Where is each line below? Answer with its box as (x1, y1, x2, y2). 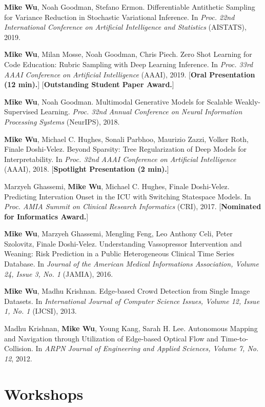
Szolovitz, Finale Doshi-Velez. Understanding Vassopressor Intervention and (4, 238, 242, 249)
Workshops (4, 383, 84, 404)
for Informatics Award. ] (4, 211, 89, 221)
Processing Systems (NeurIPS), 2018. (4, 116, 120, 127)
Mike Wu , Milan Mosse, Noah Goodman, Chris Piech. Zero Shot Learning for (4, 49, 252, 59)
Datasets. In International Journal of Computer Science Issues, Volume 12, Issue (4, 295, 260, 306)
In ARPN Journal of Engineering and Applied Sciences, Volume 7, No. (35, 343, 259, 354)
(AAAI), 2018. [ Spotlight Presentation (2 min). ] (4, 164, 169, 174)
